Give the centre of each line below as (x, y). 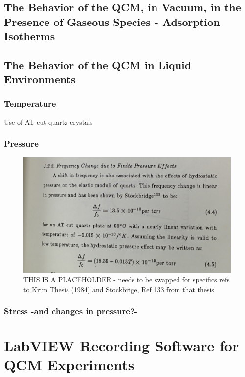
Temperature (30, 103)
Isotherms (30, 36)
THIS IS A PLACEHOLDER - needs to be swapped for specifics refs (127, 280)
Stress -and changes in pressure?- (71, 311)
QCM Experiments (69, 364)
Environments (40, 79)
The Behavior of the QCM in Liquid (98, 64)
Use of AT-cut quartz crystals (48, 121)
